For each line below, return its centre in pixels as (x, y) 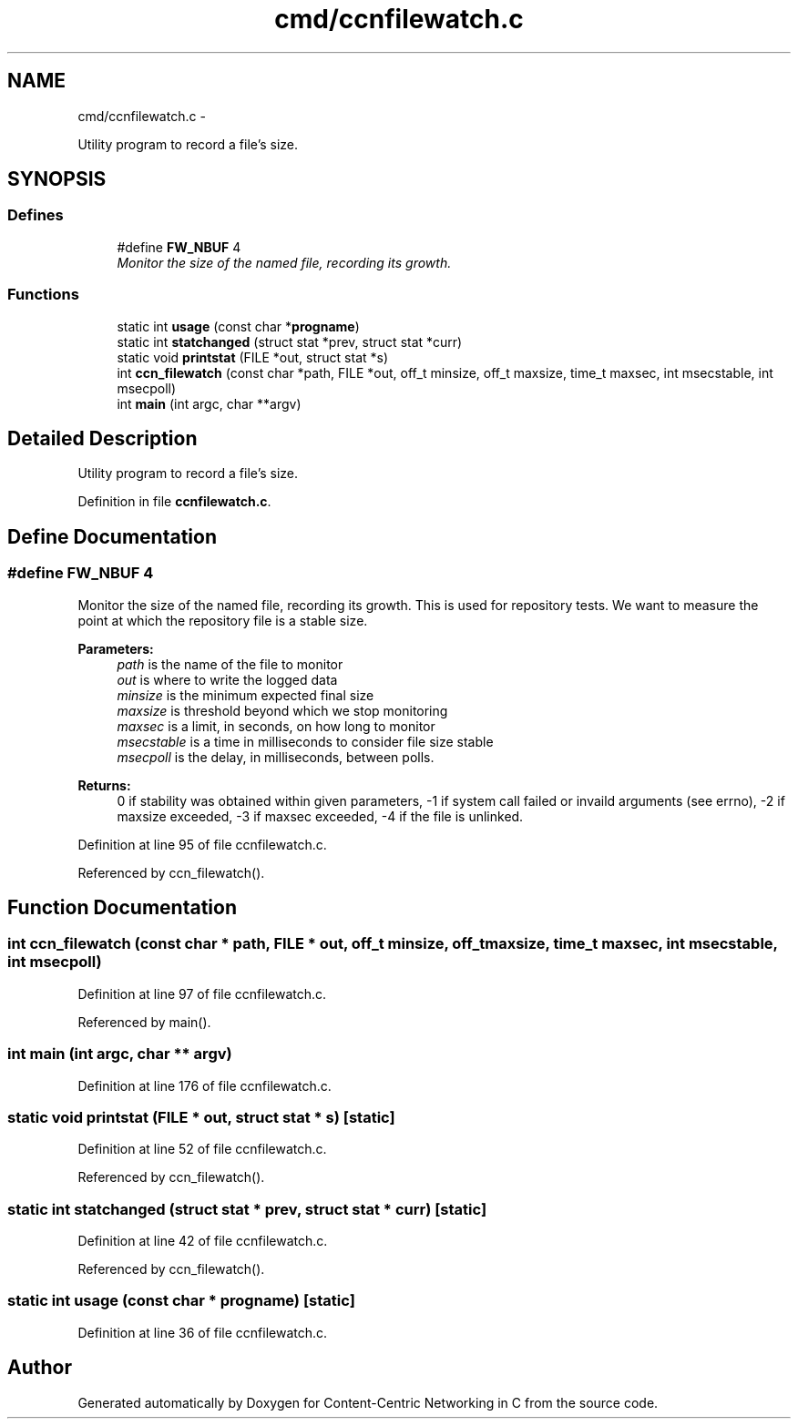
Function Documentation (122, 908)
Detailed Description (102, 438)
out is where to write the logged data (227, 679)
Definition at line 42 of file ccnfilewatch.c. (203, 1241)
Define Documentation (112, 536)
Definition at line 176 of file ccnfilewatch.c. (205, 1085)
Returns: (104, 785)
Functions (43, 295)
